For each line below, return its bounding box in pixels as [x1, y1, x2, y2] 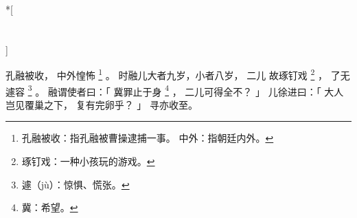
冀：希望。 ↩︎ [21, 200, 78, 215]
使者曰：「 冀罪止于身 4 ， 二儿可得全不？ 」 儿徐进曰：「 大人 [67, 82, 344, 98]
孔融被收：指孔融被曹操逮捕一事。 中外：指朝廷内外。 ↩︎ [21, 131, 274, 145]
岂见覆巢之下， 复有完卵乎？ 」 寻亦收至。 [5, 97, 198, 111]
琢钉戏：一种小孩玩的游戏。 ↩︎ [21, 154, 155, 168]
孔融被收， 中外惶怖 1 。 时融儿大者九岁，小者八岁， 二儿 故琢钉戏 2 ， [5, 66, 327, 83]
